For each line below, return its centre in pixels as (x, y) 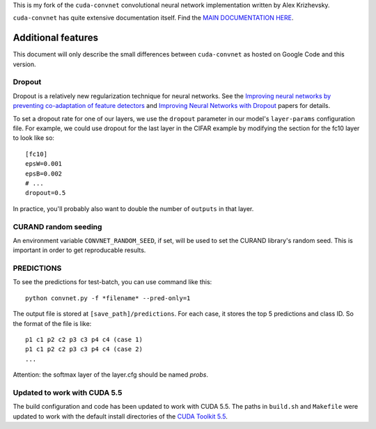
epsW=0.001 (44, 164)
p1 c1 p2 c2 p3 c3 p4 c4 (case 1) (84, 339)
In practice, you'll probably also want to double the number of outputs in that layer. (133, 208)
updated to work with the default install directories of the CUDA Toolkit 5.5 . (120, 416)
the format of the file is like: (52, 323)
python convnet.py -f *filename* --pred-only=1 (108, 298)
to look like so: (34, 138)
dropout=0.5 (46, 193)
